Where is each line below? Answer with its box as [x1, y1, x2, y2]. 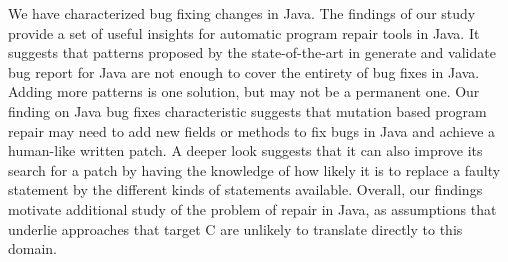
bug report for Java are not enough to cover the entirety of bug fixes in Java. [8, 61, 480, 82]
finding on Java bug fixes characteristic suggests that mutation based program [8, 100, 487, 121]
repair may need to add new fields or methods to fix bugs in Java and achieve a [8, 120, 496, 141]
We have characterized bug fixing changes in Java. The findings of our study [8, 3, 476, 23]
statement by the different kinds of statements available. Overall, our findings [8, 179, 483, 200]
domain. [8, 238, 58, 259]
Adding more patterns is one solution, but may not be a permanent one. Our [8, 81, 480, 102]
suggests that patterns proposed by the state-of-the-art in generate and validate [8, 42, 496, 63]
